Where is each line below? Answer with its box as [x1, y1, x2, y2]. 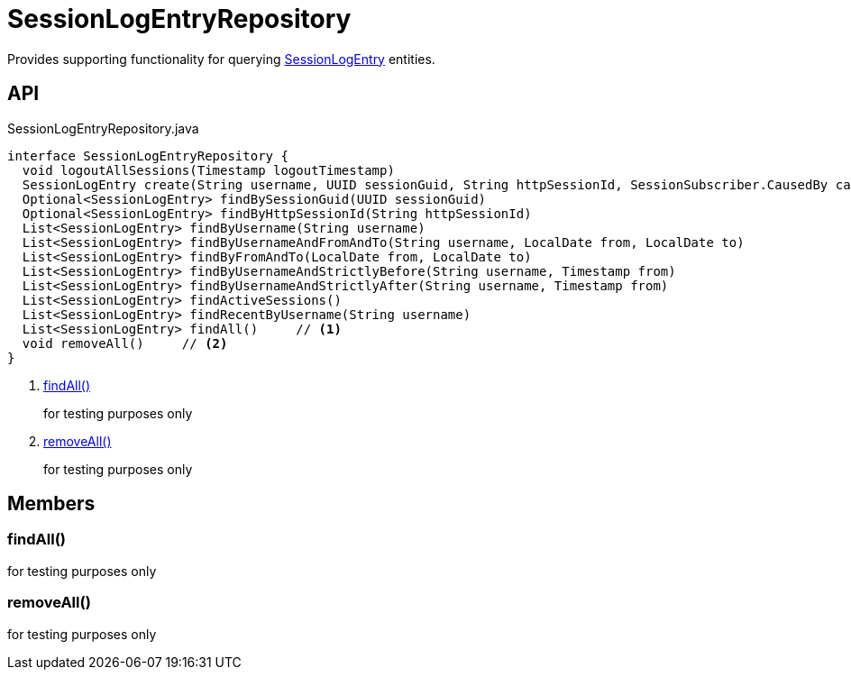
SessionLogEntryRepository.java [7, 120, 199, 136]
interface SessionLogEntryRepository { [7, 148, 288, 163]
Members [7, 492, 96, 516]
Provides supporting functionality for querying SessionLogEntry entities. [7, 50, 435, 67]
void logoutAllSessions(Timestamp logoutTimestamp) [22, 162, 395, 178]
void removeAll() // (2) [22, 335, 228, 351]
